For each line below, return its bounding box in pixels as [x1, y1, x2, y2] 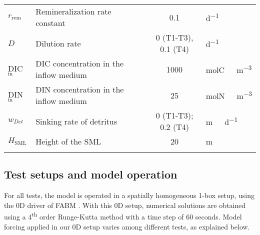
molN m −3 [205, 88, 252, 102]
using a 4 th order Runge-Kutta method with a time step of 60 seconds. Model [4, 210, 242, 222]
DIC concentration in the [35, 57, 123, 69]
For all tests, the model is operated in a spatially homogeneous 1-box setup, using [4, 190, 254, 200]
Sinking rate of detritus [35, 115, 117, 127]
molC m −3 [205, 62, 252, 76]
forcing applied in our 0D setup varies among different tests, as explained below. [4, 221, 250, 231]
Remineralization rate [35, 5, 111, 17]
